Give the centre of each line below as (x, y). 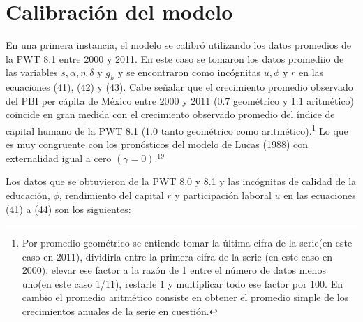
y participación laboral (223, 195)
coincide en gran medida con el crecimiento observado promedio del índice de (170, 114)
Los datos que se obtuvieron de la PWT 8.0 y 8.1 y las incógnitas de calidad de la (181, 181)
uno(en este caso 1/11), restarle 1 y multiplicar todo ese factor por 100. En (182, 283)
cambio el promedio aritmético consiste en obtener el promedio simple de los (185, 297)
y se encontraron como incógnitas (190, 72)
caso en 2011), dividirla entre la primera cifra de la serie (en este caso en (177, 256)
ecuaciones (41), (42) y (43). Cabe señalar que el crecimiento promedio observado (179, 87)
